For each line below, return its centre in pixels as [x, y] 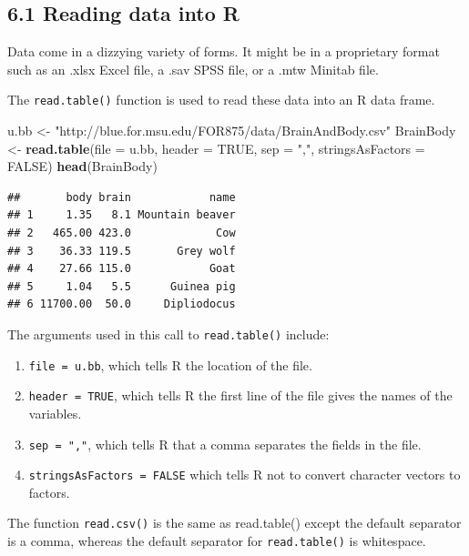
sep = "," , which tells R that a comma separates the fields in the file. [225, 444]
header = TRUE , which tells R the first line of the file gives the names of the [240, 395]
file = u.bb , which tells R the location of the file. [170, 364]
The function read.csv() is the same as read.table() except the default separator [234, 523]
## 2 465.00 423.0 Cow [122, 233]
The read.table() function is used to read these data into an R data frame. [221, 100]
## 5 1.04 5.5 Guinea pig [122, 286]
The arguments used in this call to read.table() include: [168, 334]
